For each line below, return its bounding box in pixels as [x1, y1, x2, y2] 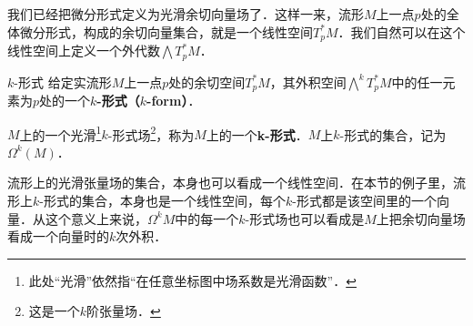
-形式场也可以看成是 [245, 209, 365, 228]
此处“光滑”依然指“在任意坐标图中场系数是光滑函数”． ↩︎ [28, 270, 357, 290]
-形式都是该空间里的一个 [292, 190, 437, 209]
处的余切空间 [168, 72, 246, 91]
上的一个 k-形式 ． [206, 125, 308, 144]
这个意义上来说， [45, 209, 147, 228]
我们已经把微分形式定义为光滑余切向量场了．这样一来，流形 [7, 5, 364, 23]
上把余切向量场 [376, 209, 466, 228]
